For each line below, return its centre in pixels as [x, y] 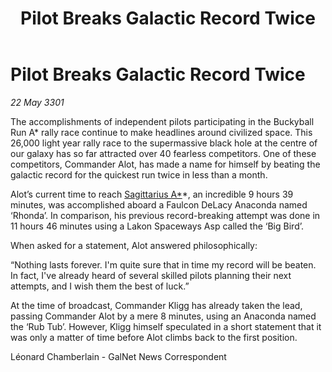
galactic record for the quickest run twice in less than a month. [139, 174]
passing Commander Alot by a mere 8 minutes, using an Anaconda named [163, 316]
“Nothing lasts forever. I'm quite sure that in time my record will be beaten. [163, 264]
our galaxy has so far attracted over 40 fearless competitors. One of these [163, 153]
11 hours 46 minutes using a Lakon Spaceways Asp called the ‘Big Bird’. [157, 226]
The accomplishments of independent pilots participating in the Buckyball [162, 121]
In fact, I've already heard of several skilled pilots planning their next [151, 275]
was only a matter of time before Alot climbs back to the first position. [154, 337]
